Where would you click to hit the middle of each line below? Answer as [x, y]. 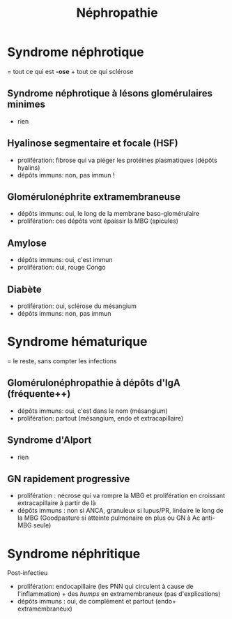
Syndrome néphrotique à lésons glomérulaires [110, 93]
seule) [42, 525]
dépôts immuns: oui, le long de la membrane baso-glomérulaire [108, 214]
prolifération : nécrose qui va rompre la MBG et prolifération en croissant [121, 496]
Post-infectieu [28, 573]
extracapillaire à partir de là [56, 503]
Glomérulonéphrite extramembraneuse [94, 197]
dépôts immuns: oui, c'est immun [65, 260]
